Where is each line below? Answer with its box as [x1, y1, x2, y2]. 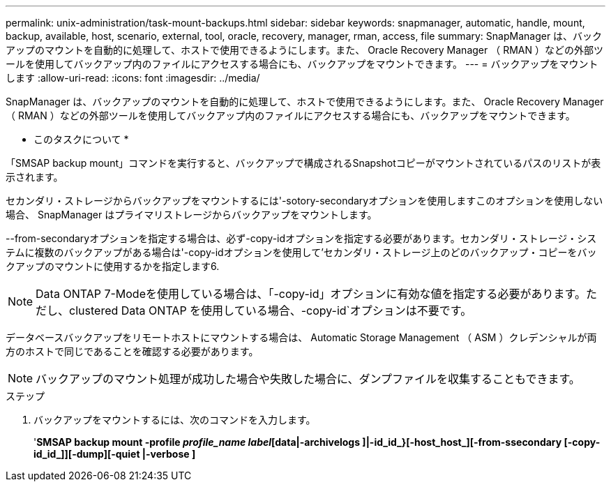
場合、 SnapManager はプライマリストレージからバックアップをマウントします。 [6, 209, 377, 220]
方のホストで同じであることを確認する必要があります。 [6, 345, 259, 357]
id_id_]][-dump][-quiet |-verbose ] [33, 448, 196, 460]
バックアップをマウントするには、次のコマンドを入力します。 [33, 414, 316, 426]
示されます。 [6, 171, 63, 183]
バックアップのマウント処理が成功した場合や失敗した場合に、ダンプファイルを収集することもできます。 [36, 372, 580, 386]
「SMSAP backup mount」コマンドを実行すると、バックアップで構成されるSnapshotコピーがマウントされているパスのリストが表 [6, 157, 601, 169]
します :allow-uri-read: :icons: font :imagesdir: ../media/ [6, 72, 260, 84]
